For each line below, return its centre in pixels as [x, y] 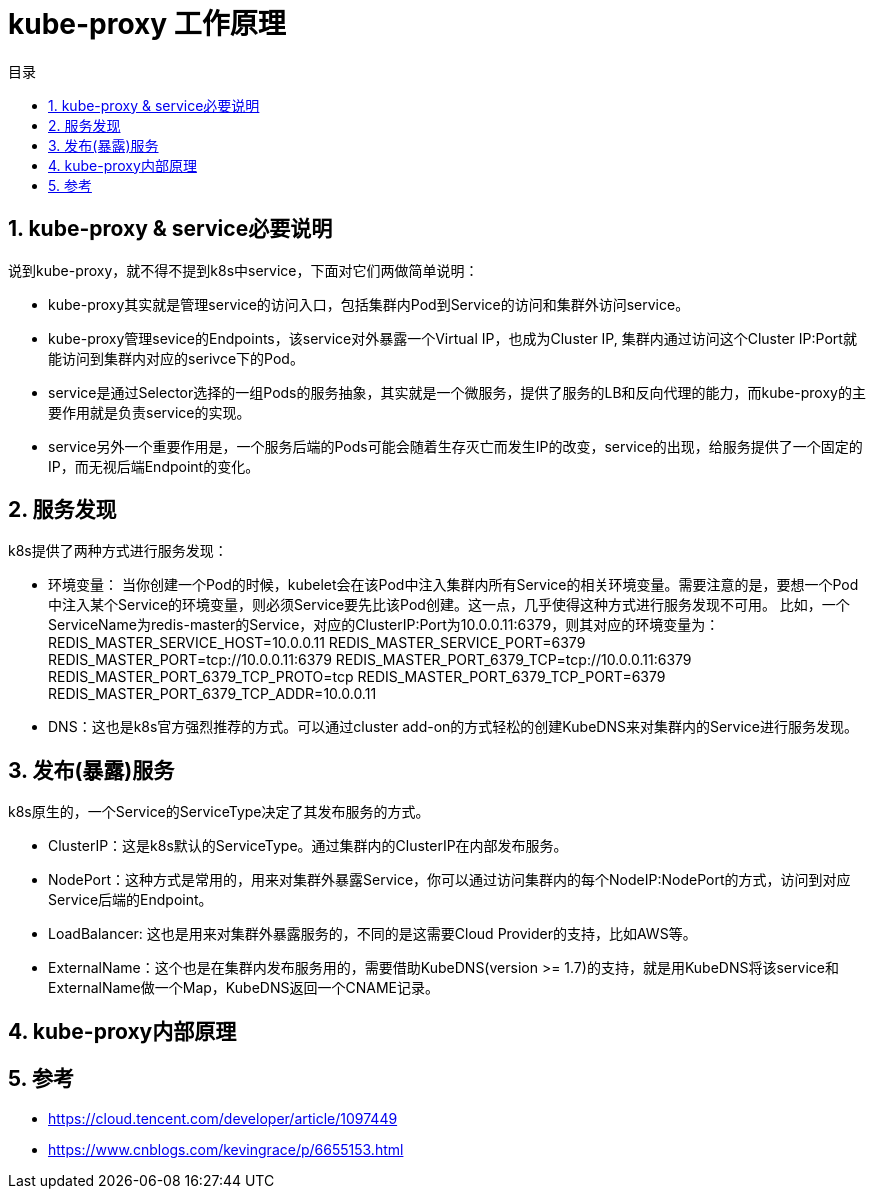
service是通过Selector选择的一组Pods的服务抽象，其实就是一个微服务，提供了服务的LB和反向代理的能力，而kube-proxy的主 [457, 392]
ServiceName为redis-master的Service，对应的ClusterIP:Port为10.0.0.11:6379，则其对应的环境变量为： [384, 625]
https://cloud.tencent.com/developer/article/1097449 [223, 1118]
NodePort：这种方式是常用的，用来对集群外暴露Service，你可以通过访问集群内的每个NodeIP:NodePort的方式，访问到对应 [449, 880]
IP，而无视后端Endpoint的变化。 [154, 466]
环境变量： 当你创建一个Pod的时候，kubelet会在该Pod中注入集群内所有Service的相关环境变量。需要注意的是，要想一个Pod [453, 585]
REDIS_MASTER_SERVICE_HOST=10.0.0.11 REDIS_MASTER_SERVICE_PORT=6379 [317, 643]
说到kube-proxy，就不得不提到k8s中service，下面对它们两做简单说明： [243, 270]
